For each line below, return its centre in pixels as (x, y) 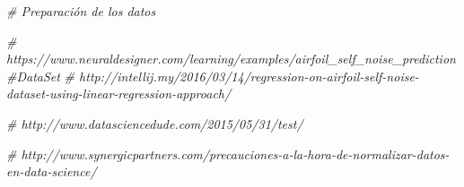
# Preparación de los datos (81, 11)
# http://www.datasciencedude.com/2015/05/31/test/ (155, 123)
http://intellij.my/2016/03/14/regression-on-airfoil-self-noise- (249, 76)
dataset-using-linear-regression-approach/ (119, 93)
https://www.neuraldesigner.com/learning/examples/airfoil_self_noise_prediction (231, 59)
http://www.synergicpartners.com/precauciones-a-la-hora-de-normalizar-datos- (235, 153)
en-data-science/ (52, 171)
